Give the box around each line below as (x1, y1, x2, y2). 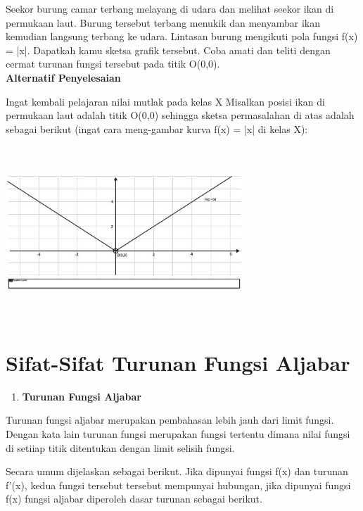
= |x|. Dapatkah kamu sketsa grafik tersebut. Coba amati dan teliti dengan (6, 42, 331, 57)
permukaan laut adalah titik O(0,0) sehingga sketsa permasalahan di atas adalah (6, 108, 355, 122)
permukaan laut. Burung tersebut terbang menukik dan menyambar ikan (6, 15, 320, 30)
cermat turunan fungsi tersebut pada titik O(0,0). (6, 56, 220, 71)
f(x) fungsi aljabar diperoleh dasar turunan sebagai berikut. (6, 491, 262, 506)
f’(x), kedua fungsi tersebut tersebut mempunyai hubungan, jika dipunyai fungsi (6, 477, 351, 492)
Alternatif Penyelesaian (6, 70, 121, 84)
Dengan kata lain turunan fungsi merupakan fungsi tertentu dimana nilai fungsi (6, 427, 350, 441)
